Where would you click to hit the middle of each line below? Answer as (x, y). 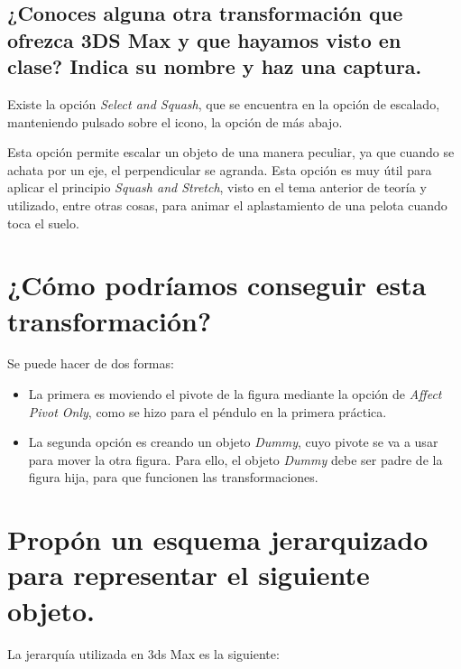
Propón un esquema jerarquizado (218, 539)
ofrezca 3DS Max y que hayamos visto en (204, 39)
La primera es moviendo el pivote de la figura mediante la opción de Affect (235, 394)
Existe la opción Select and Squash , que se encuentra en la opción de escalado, (224, 103)
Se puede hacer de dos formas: (91, 363)
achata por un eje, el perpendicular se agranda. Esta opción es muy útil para (220, 169)
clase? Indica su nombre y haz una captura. (215, 66)
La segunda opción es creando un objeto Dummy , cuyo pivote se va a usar (233, 442)
